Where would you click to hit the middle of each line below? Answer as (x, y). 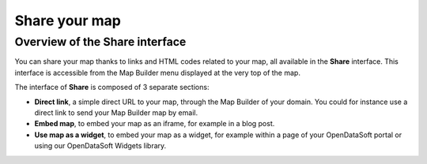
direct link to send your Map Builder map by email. (116, 112)
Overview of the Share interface (100, 42)
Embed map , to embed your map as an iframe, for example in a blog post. (155, 124)
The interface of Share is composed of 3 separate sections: (112, 88)
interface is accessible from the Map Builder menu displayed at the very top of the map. (157, 73)
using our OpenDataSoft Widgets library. (100, 146)
